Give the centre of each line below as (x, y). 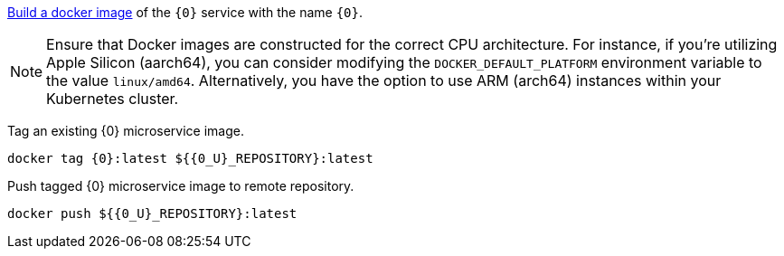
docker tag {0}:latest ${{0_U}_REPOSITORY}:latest (190, 158)
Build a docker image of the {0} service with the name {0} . (185, 12)
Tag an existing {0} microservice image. (126, 131)
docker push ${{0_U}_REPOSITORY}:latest (152, 213)
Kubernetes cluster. (113, 99)
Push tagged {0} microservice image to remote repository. (181, 186)
